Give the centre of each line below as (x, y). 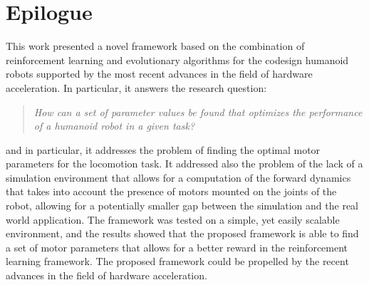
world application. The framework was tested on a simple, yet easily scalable (173, 219)
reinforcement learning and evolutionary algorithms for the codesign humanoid (177, 59)
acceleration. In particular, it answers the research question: (136, 87)
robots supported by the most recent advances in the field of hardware (159, 74)
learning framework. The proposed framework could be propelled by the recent (177, 261)
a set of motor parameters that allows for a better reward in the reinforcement (177, 247)
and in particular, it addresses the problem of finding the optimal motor (163, 149)
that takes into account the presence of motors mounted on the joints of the (171, 191)
